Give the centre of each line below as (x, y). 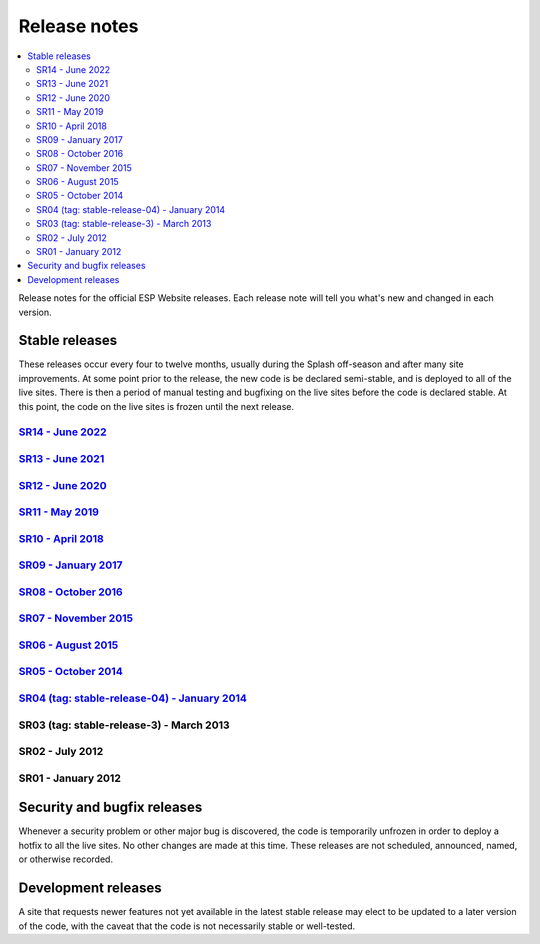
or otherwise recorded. (66, 859)
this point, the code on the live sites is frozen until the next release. (156, 406)
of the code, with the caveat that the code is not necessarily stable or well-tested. (187, 926)
